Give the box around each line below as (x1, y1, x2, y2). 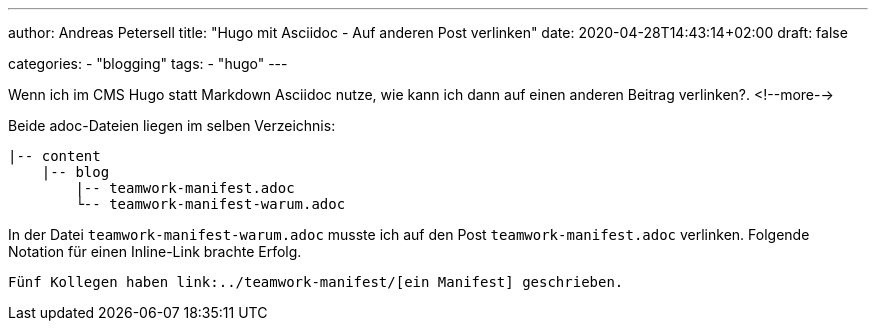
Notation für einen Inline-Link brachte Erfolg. (8, 243, 302, 260)
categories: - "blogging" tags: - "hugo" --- (8, 55, 288, 72)
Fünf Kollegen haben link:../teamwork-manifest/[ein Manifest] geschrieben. (8, 274, 624, 290)
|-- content (8, 148, 101, 164)
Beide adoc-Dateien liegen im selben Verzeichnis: (8, 117, 336, 134)
